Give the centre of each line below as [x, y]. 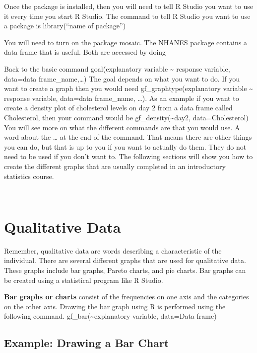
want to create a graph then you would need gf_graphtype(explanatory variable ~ [128, 88]
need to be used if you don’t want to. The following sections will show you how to [128, 156]
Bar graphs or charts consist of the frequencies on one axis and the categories [127, 297]
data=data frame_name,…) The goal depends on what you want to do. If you [122, 78]
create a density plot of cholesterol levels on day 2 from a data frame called [118, 108]
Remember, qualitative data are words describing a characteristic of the [113, 250]
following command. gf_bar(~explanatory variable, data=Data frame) [110, 316]
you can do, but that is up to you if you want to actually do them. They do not [125, 146]
